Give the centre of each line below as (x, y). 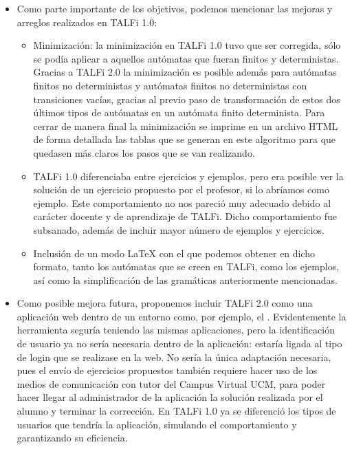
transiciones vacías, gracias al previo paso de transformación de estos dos (187, 99)
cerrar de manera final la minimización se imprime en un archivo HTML (186, 125)
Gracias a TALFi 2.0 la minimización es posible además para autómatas (185, 72)
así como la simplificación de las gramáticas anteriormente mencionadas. (185, 280)
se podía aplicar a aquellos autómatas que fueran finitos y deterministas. (186, 58)
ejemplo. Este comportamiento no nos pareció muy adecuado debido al (182, 202)
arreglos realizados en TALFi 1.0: (87, 22)
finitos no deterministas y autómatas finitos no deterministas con (170, 85)
